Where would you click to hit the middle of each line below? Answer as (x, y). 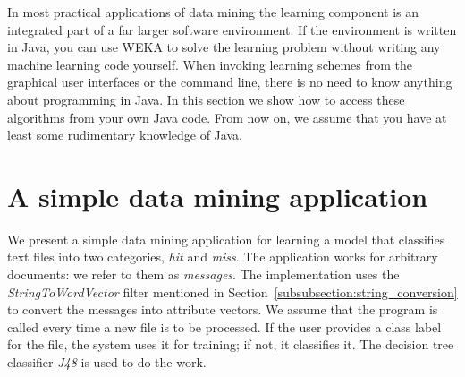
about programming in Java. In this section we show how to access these (206, 99)
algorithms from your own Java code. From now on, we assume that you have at (227, 117)
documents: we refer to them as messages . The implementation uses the (203, 274)
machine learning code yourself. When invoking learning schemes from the (210, 64)
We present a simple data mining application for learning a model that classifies (226, 239)
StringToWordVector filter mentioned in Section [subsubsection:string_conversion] (232, 291)
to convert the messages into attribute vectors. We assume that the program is (223, 309)
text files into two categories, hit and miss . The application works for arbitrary (223, 257)
